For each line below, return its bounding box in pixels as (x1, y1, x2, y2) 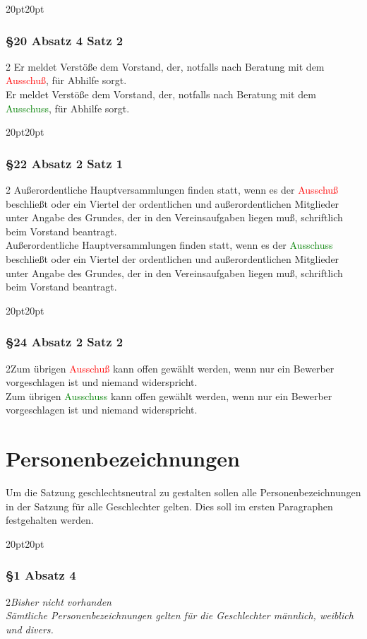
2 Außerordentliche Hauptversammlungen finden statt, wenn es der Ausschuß (6, 182, 339, 197)
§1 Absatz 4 (6, 566, 76, 584)
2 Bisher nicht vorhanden (6, 594, 112, 609)
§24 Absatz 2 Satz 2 (6, 333, 124, 351)
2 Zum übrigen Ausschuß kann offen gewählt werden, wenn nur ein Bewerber (6, 360, 335, 375)
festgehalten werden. (6, 512, 94, 527)
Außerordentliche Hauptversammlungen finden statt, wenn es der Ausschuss (6, 238, 333, 252)
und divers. (6, 621, 54, 636)
